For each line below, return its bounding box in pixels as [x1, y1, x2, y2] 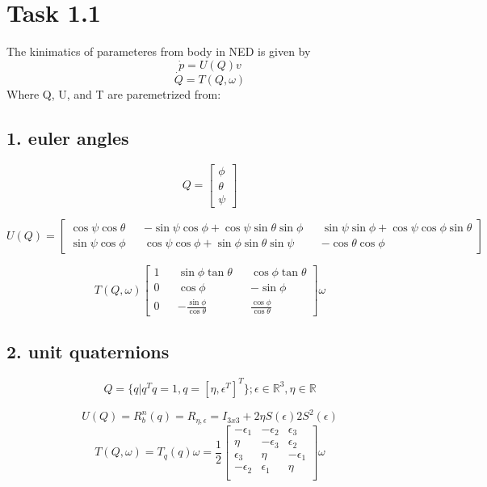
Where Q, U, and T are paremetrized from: [6, 85, 221, 102]
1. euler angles [6, 125, 129, 150]
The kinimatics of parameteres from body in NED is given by [6, 43, 311, 60]
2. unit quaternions [6, 339, 170, 364]
